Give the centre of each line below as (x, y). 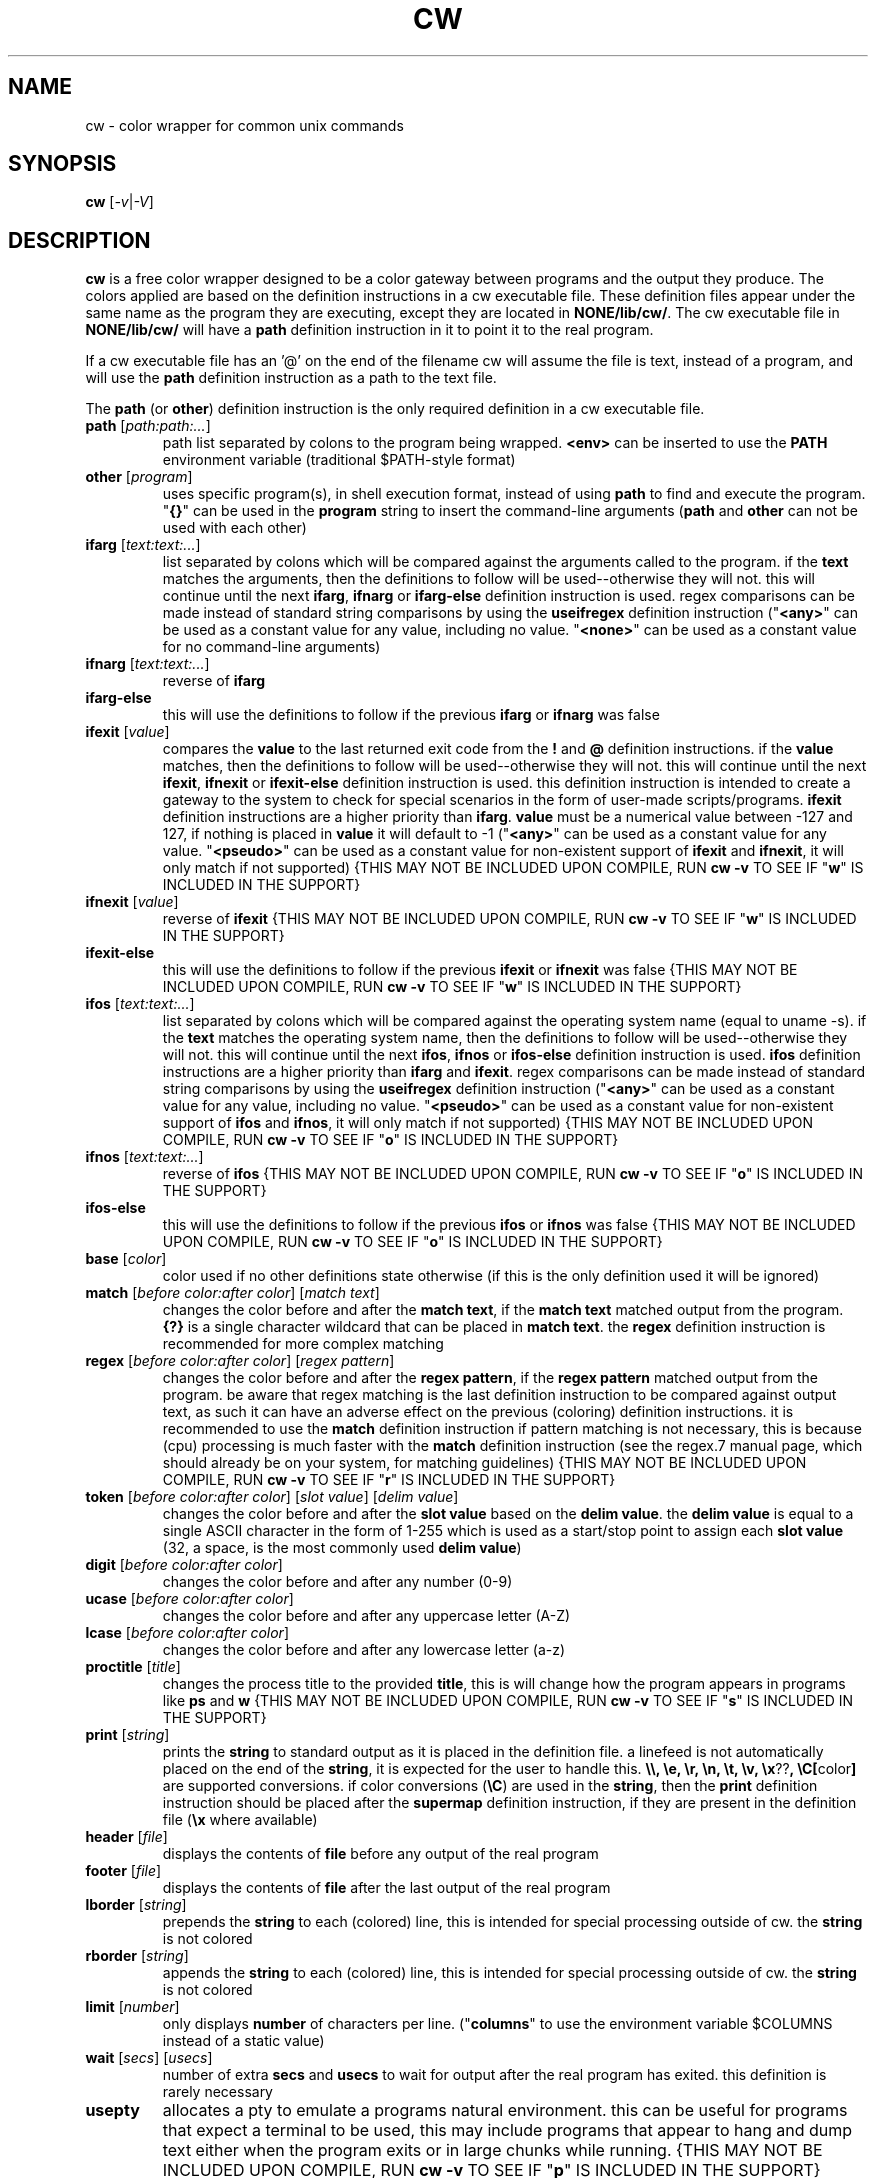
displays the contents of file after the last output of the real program (386, 1888)
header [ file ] (126, 1837)
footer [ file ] (123, 1871)
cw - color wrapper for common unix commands (244, 125)
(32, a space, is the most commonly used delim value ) (342, 1548)
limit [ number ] (132, 2007)
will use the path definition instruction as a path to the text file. (291, 378)
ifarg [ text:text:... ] (143, 545)
